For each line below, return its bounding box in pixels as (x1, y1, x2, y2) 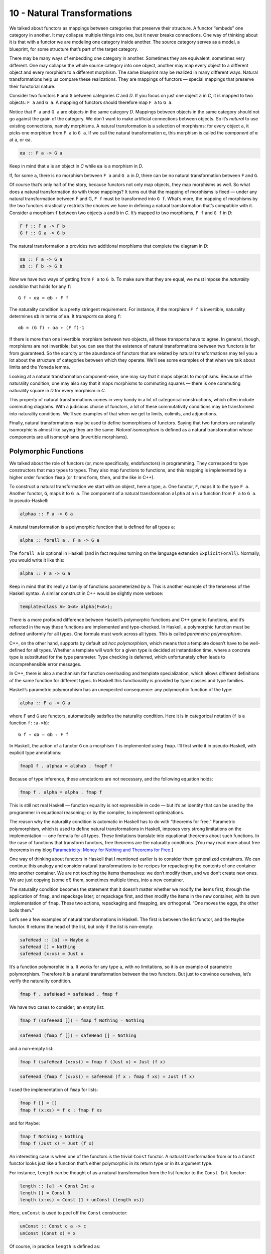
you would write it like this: (9, 557, 65, 563)
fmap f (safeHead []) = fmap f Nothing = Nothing (20, 1018, 145, 1023)
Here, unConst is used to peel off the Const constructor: (9, 1210, 128, 1216)
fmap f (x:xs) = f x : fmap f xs (20, 1107, 102, 1113)
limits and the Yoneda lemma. (9, 364, 70, 370)
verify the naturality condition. (9, 978, 72, 984)
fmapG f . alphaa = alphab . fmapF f (20, 763, 113, 769)
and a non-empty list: (9, 1045, 54, 1051)
